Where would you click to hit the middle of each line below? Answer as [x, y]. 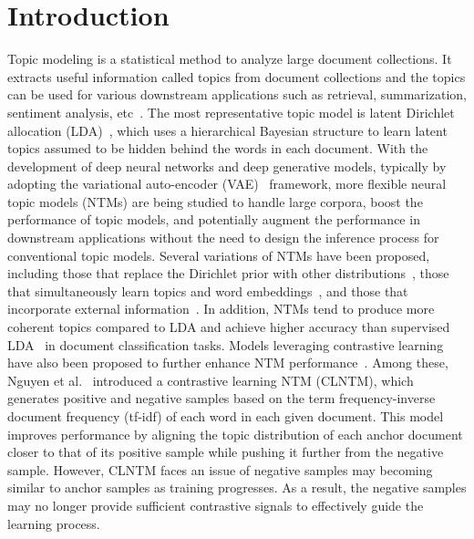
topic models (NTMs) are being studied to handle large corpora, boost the [215, 201]
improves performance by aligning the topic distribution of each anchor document [235, 434]
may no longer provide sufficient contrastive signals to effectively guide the [216, 505]
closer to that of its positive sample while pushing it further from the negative [226, 452]
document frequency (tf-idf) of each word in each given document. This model [226, 416]
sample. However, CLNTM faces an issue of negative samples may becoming [220, 469]
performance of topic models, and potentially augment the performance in [214, 219]
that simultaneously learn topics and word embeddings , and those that [208, 290]
